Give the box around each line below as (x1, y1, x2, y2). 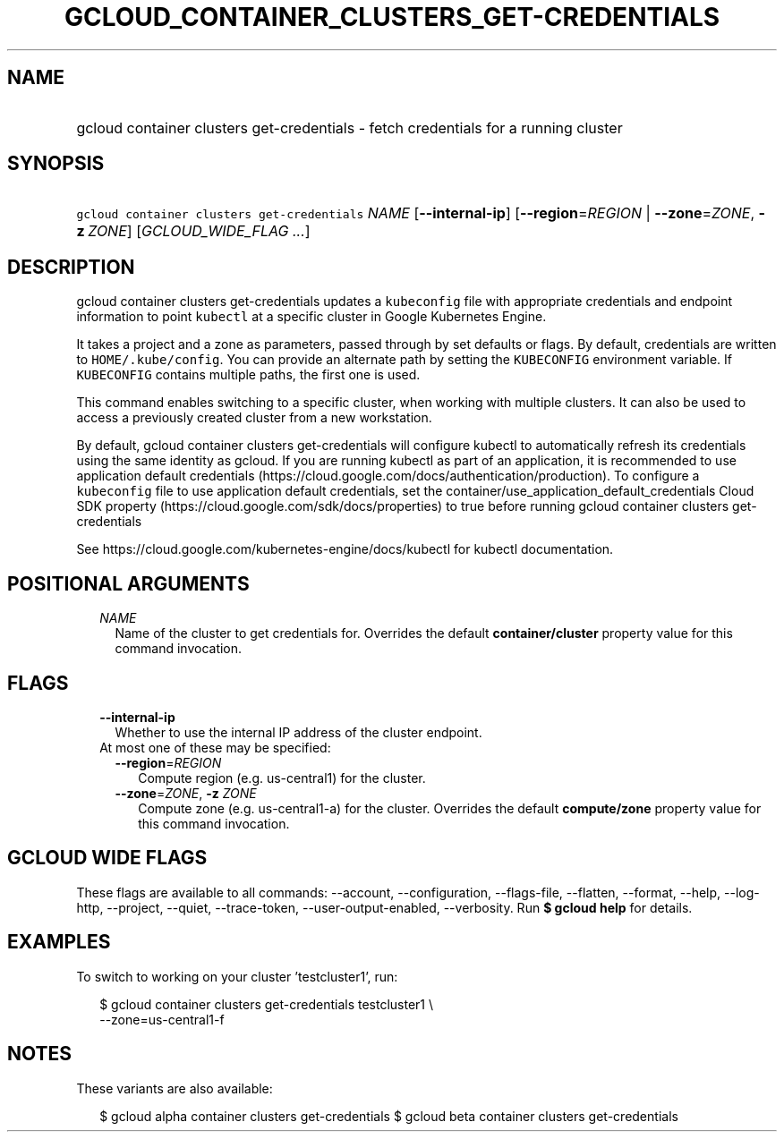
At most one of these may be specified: (99, 739, 331, 755)
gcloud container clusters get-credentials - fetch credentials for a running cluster (76, 118, 623, 137)
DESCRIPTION (7, 255, 135, 278)
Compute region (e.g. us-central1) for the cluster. (138, 769, 426, 786)
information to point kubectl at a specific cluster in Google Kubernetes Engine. (76, 309, 547, 325)
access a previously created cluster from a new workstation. (76, 410, 432, 426)
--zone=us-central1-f (99, 1011, 225, 1027)
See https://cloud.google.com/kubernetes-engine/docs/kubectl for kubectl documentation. (76, 541, 614, 557)
